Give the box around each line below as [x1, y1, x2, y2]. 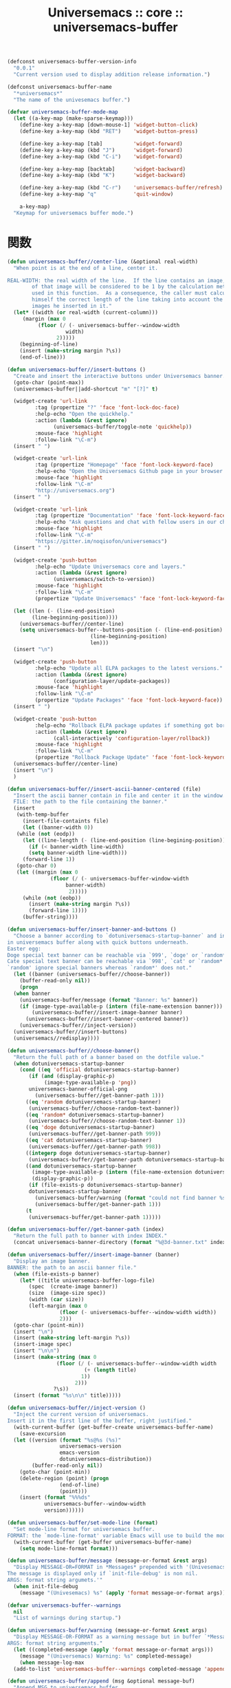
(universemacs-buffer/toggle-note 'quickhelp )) [53, 423, 192, 430]
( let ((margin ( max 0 [16, 869, 78, 876]
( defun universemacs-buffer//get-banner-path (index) [7, 1226, 165, 1233]
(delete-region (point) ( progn [19, 1475, 109, 1481]
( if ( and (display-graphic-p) [28, 1073, 115, 1080]
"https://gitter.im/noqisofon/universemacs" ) [34, 538, 168, 545]
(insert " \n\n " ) [13, 1347, 60, 1354]
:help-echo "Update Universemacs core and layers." [34, 563, 186, 570]
